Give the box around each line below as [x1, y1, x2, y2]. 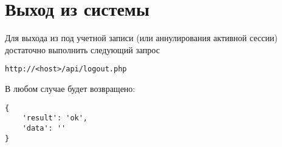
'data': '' [22, 123, 66, 132]
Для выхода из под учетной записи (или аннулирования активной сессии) [5, 31, 278, 44]
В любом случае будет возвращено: [5, 82, 136, 94]
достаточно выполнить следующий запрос [5, 43, 160, 56]
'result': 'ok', [22, 114, 88, 123]
